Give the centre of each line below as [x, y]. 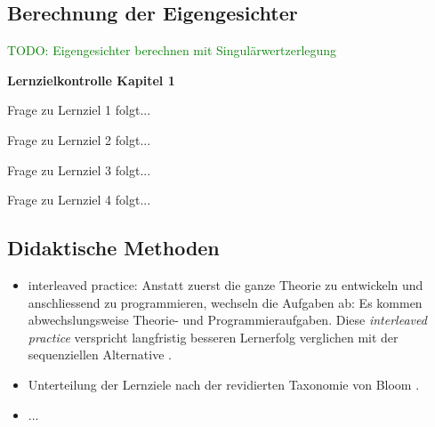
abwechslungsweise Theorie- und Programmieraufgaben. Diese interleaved [227, 320]
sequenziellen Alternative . [100, 354]
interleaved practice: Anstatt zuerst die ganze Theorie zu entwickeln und [226, 284]
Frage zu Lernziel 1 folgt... [79, 110]
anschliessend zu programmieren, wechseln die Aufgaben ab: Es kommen [225, 302]
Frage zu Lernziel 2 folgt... [79, 139]
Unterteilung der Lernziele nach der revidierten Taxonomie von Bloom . [224, 384]
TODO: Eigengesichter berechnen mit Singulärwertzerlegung [172, 50]
